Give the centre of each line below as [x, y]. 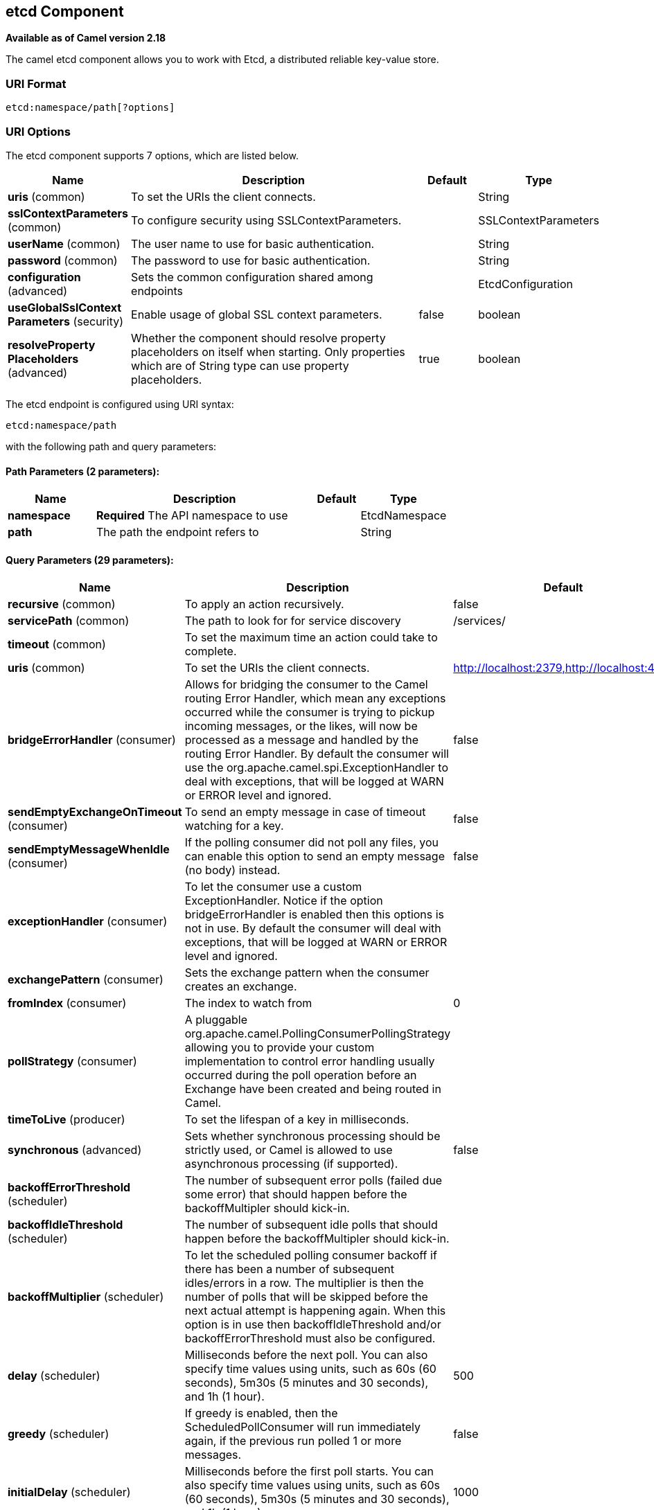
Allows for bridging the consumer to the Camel [306, 685]
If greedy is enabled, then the [261, 1413]
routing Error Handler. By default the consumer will [317, 754]
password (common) [63, 260]
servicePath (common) [69, 621]
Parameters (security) [66, 321]
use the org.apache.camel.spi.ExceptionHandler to [316, 768]
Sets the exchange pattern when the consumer [307, 973]
